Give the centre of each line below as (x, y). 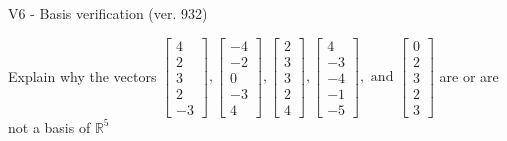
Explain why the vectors (82, 75)
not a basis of (49, 126)
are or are (469, 75)
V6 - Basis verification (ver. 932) (108, 13)
